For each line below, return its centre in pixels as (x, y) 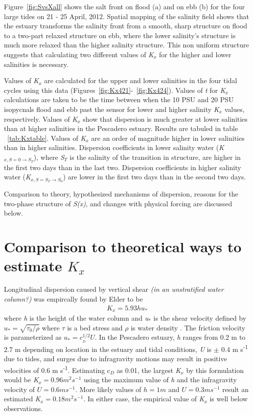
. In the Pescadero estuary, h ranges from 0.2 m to (170, 337)
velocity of (19, 389)
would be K (21, 380)
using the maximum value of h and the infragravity (160, 380)
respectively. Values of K (41, 119)
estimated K (22, 399)
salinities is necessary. (36, 64)
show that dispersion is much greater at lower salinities (165, 119)
